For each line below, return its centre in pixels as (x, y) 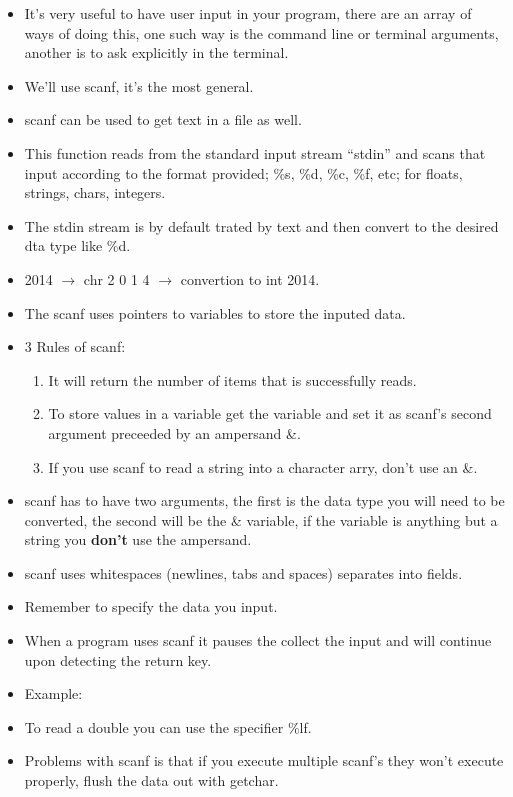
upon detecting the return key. (118, 659)
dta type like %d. (77, 245)
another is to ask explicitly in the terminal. (156, 52)
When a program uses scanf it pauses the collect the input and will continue (258, 640)
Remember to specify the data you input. (151, 606)
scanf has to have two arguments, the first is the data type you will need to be (264, 500)
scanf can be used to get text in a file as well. (163, 119)
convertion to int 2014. (250, 278)
